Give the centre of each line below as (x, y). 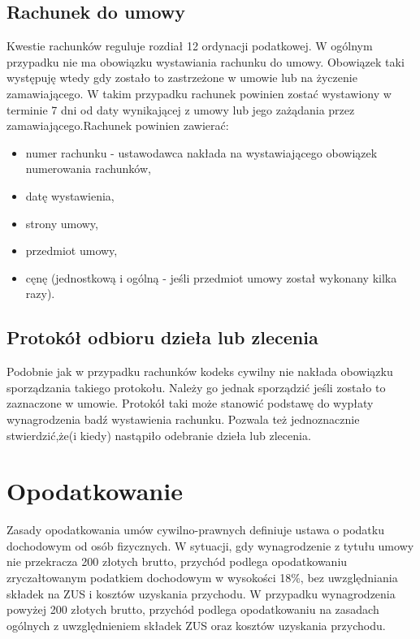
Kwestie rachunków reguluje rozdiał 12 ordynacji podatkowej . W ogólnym (190, 46)
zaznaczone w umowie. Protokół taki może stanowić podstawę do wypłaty (190, 403)
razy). (40, 294)
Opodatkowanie (95, 491)
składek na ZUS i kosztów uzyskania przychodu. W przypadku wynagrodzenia (201, 593)
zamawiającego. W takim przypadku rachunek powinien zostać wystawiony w (199, 93)
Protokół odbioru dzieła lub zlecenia (162, 337)
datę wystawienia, (70, 195)
